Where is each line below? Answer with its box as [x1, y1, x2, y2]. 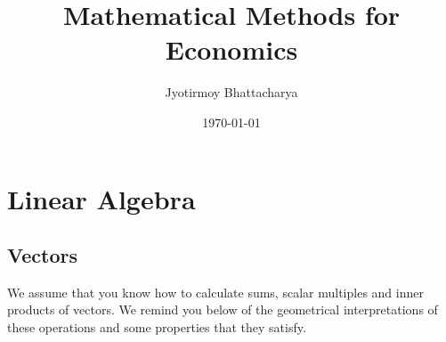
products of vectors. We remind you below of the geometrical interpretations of [7, 300, 438, 319]
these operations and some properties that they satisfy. [7, 318, 306, 337]
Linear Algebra [7, 180, 196, 216]
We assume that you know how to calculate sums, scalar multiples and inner [7, 282, 424, 301]
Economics [165, 31, 298, 68]
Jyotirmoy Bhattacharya [165, 83, 298, 102]
